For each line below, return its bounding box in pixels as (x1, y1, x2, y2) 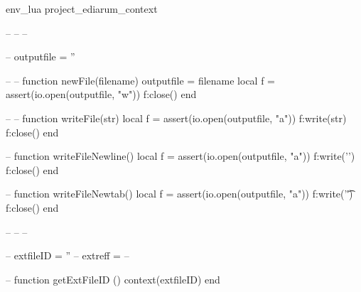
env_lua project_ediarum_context (6, 1, 158, 16)
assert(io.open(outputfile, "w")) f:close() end (6, 87, 197, 102)
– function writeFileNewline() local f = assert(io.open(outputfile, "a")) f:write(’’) (6, 148, 355, 163)
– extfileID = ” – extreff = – (6, 248, 129, 263)
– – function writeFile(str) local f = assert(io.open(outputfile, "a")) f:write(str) (6, 110, 347, 125)
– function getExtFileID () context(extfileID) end (6, 271, 220, 286)
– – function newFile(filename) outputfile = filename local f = (6, 72, 275, 87)
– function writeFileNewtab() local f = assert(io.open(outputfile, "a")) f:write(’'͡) (6, 186, 353, 201)
